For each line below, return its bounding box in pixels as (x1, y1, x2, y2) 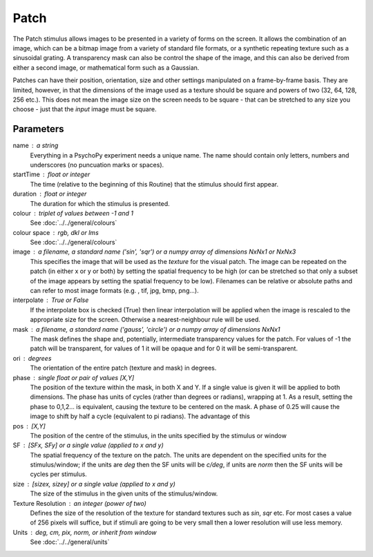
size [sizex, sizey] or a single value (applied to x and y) (12, 480, 176, 488)
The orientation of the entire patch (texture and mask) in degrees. (30, 364, 217, 372)
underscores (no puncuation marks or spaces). (30, 160, 164, 169)
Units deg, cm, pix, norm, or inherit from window (12, 528, 157, 536)
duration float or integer (12, 190, 87, 198)
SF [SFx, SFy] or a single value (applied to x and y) (12, 441, 164, 449)
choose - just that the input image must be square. (12, 105, 157, 113)
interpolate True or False (12, 296, 89, 304)
